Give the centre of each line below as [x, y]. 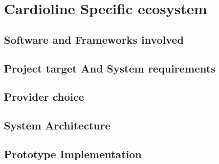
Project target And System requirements [110, 68]
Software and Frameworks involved [94, 39]
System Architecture [57, 125]
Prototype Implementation [73, 154]
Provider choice [44, 97]
